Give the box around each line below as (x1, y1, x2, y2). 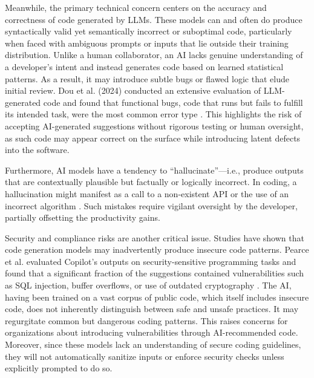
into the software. (5, 143, 70, 156)
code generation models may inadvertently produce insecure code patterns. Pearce (5, 243, 309, 256)
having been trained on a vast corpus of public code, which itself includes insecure (5, 290, 309, 303)
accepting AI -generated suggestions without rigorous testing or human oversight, (5, 119, 304, 132)
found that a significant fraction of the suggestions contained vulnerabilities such (5, 267, 304, 279)
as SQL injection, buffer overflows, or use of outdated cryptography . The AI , (5, 279, 292, 292)
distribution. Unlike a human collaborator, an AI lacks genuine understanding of (5, 48, 303, 61)
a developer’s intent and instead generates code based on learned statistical (5, 60, 284, 73)
